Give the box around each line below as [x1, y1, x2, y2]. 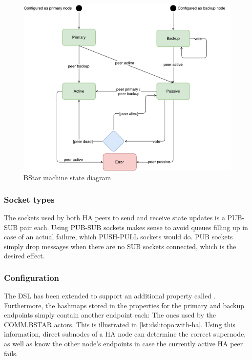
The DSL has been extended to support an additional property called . [4, 291, 216, 301]
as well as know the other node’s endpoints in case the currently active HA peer [4, 339, 243, 349]
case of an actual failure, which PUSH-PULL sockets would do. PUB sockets [4, 232, 233, 242]
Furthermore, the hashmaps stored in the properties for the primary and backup [4, 300, 245, 310]
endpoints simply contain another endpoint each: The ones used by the [4, 310, 216, 320]
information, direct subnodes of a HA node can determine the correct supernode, [4, 329, 246, 339]
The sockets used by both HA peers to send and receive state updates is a [4, 212, 225, 222]
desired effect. [4, 251, 45, 261]
